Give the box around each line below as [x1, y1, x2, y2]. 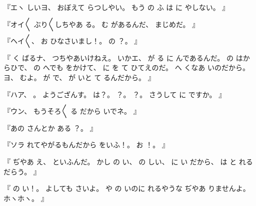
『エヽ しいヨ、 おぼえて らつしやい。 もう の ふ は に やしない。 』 [3, 2, 229, 12]
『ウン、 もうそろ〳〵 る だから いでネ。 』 [3, 106, 140, 116]
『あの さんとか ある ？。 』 [3, 122, 97, 133]
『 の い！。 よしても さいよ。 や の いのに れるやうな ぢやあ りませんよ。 [3, 183, 250, 193]
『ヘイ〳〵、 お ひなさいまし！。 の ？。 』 [3, 36, 141, 46]
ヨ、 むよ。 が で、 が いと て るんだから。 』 [3, 72, 155, 82]
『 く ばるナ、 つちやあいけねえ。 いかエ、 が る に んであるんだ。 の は [3, 52, 243, 63]
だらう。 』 [3, 166, 40, 176]
